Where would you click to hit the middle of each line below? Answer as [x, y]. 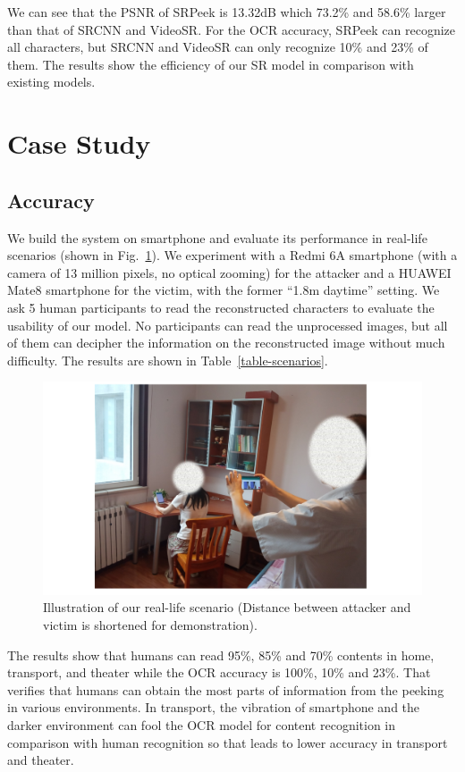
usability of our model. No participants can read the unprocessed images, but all [228, 325]
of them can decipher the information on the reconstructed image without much [226, 343]
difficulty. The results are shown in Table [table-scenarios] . [168, 360]
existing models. [51, 82]
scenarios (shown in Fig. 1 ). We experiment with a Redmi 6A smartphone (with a [232, 255]
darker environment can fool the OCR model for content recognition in [202, 724]
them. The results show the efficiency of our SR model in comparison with [211, 64]
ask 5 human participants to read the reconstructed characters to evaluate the [221, 307]
